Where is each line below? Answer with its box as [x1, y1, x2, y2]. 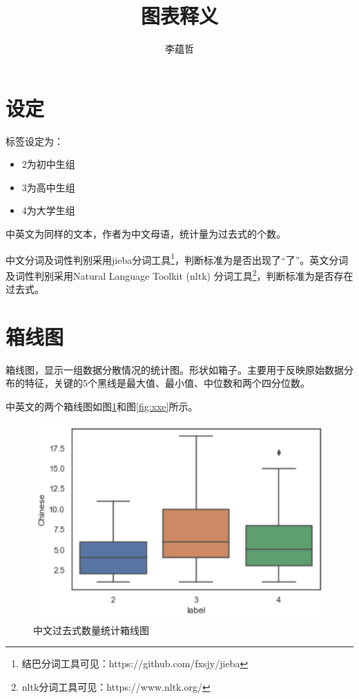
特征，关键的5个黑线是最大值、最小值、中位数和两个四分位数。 [24, 376, 310, 390]
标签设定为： [6, 133, 64, 148]
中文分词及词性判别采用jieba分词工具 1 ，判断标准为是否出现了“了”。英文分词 [6, 250, 349, 267]
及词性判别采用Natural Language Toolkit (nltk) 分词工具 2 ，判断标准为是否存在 [6, 266, 353, 283]
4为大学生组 [21, 203, 75, 218]
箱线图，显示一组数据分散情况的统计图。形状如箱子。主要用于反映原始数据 [6, 362, 344, 376]
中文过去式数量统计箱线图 [33, 622, 149, 637]
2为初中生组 [21, 157, 75, 171]
